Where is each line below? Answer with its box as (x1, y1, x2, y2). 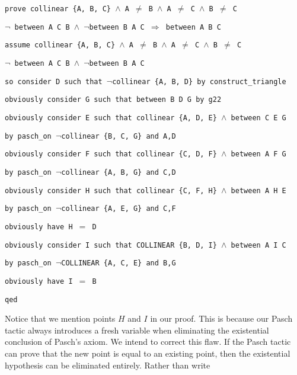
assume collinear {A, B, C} (5, 41, 116, 50)
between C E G (231, 113, 286, 122)
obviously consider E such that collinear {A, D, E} (5, 113, 217, 122)
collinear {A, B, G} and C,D (61, 168, 176, 177)
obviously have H (5, 222, 73, 231)
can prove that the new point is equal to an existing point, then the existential (5, 347, 290, 359)
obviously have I (5, 277, 73, 286)
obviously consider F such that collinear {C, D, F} (5, 150, 217, 159)
